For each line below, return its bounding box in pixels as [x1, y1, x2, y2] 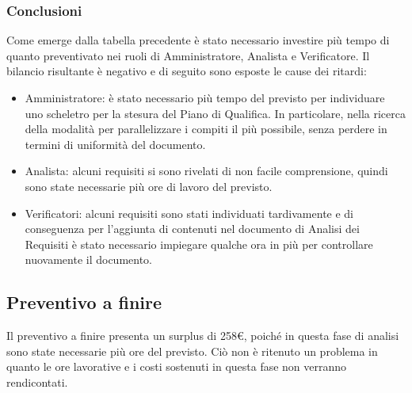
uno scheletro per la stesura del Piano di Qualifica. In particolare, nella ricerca [25, 105, 406, 121]
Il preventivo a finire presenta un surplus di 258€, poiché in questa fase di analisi [6, 327, 399, 344]
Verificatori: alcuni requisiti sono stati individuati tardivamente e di [25, 204, 354, 221]
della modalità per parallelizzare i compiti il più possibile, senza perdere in [25, 120, 387, 137]
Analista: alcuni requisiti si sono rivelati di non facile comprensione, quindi [25, 162, 388, 179]
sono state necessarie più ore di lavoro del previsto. [25, 177, 273, 194]
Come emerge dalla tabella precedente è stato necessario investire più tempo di [6, 32, 390, 48]
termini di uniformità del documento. [25, 135, 206, 152]
